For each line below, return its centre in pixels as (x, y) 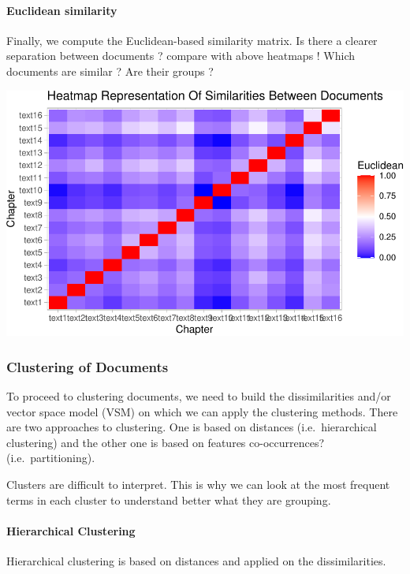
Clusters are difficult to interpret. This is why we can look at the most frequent (198, 484)
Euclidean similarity (62, 10)
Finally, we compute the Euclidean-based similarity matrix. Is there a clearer (192, 40)
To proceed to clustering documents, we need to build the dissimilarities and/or (199, 395)
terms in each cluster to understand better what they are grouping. (169, 499)
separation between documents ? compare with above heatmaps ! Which (181, 56)
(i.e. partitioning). (51, 458)
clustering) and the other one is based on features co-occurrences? (166, 442)
